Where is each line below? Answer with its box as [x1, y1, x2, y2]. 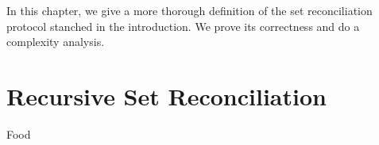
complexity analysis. [6, 33, 105, 50]
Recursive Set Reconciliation [6, 79, 327, 112]
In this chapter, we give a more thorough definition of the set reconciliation [6, 2, 373, 18]
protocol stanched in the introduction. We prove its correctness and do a [6, 17, 360, 34]
